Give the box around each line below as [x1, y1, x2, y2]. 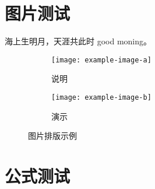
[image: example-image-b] [51, 93, 152, 101]
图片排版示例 [28, 129, 77, 142]
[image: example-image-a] [51, 55, 152, 64]
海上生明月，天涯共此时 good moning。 [5, 35, 152, 47]
